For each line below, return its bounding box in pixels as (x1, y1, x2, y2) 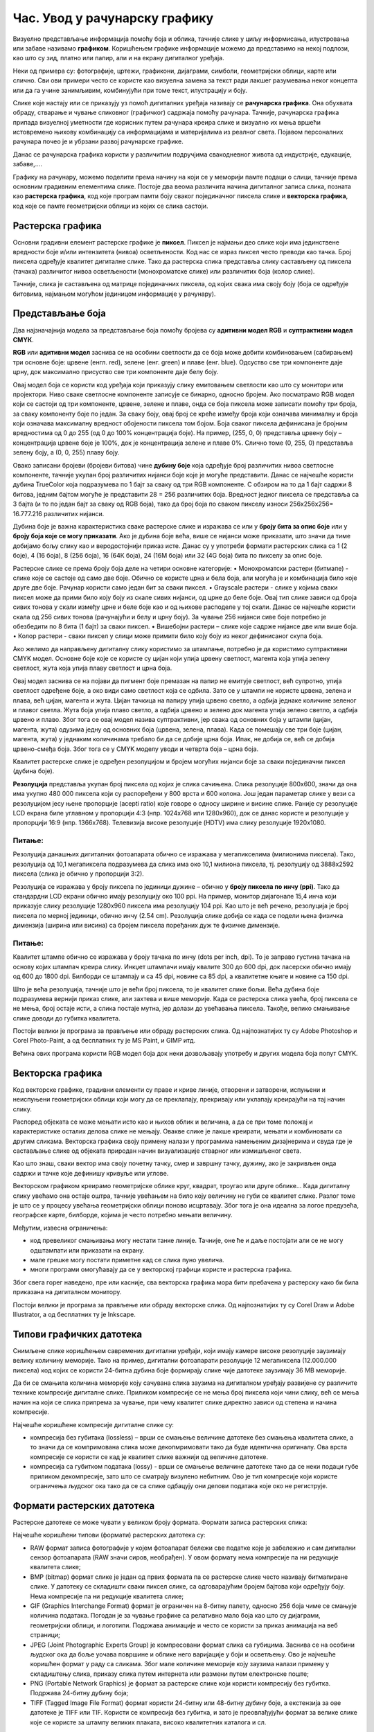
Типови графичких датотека (12, 1328, 142, 1340)
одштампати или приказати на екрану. (30, 1246, 145, 1254)
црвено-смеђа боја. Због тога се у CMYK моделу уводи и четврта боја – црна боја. (12, 745, 259, 753)
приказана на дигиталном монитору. (12, 1288, 122, 1296)
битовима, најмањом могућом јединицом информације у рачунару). (12, 290, 216, 298)
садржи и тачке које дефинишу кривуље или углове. (12, 1169, 169, 1177)
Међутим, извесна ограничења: (12, 1223, 108, 1232)
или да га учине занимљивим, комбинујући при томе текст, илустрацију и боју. (12, 86, 247, 94)
